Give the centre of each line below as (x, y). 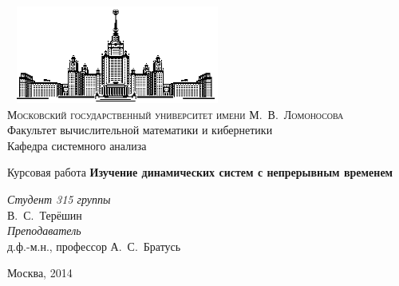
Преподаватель (44, 230)
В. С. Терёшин (45, 214)
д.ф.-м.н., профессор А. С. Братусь (94, 246)
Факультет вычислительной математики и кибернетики (140, 130)
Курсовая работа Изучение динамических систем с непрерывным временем (200, 172)
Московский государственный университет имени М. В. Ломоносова (176, 114)
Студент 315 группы (59, 199)
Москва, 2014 (40, 273)
